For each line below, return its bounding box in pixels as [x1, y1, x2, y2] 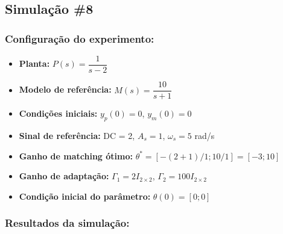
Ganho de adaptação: [19, 170, 109, 182]
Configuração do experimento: [5, 31, 154, 46]
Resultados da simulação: [5, 215, 130, 230]
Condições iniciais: [19, 107, 98, 120]
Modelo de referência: [19, 83, 112, 96]
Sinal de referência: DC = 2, [19, 129, 135, 141]
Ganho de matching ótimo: [19, 149, 133, 162]
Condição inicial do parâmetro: [19, 189, 151, 202]
